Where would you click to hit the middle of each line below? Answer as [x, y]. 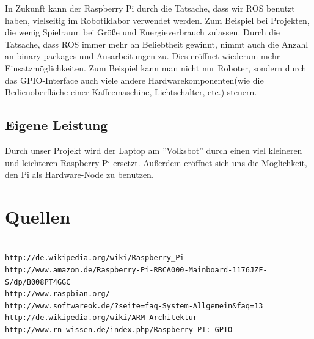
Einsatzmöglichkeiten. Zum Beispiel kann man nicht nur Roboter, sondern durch [156, 67]
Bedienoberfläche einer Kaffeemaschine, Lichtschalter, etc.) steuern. [131, 92]
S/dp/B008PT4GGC [38, 282]
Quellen [38, 216]
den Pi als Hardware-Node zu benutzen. [79, 174]
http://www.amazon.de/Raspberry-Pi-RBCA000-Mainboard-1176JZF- [136, 270]
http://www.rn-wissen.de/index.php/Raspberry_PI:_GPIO [119, 330]
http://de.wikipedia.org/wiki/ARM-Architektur [101, 318]
